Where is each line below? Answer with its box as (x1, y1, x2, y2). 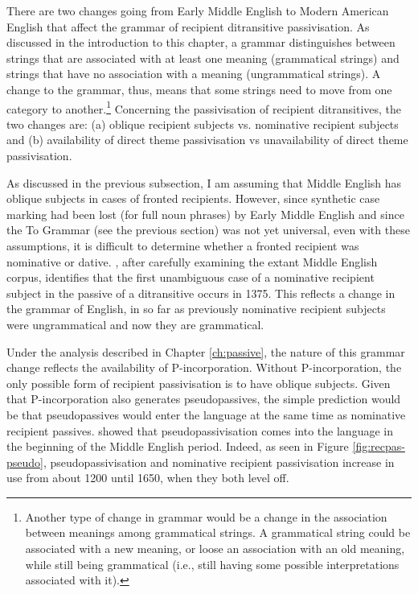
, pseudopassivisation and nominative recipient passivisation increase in (43, 453, 395, 470)
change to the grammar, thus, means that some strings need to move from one (6, 80, 392, 97)
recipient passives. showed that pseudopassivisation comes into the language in (6, 422, 393, 439)
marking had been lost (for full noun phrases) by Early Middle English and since (6, 205, 404, 222)
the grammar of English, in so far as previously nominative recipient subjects (6, 300, 386, 317)
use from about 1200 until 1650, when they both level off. (6, 469, 289, 486)
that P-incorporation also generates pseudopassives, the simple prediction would (6, 390, 401, 407)
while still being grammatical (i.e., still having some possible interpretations (25, 555, 400, 572)
